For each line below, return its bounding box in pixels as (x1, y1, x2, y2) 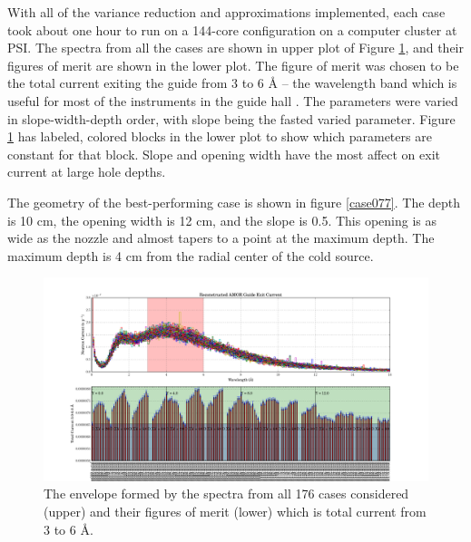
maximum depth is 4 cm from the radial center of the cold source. (7, 246, 374, 265)
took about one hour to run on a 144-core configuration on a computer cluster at (7, 20, 457, 39)
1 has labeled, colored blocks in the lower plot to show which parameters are (7, 127, 432, 146)
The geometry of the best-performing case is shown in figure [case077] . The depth (7, 192, 461, 211)
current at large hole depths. (7, 162, 166, 181)
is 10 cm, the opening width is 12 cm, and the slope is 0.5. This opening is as (7, 210, 437, 229)
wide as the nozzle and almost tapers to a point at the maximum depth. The (7, 228, 435, 247)
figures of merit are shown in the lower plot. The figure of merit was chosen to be (7, 55, 459, 74)
